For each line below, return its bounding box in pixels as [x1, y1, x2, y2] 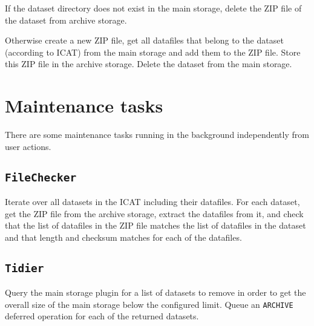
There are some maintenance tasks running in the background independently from [5, 128, 309, 141]
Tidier [5, 261, 44, 275]
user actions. [5, 140, 51, 152]
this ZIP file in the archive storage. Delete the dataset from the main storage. [5, 57, 292, 70]
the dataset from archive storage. [5, 13, 127, 26]
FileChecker [5, 171, 77, 184]
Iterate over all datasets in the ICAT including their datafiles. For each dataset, [5, 195, 300, 208]
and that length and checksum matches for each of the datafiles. [5, 230, 242, 243]
